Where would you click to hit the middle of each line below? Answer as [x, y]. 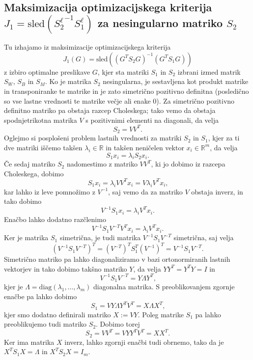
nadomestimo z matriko [102, 164]
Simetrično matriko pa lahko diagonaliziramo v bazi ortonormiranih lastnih [117, 259]
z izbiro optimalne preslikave [47, 71]
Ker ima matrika [29, 342]
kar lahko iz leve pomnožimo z [50, 191]
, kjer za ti [224, 138]
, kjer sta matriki [123, 71]
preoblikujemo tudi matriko [45, 324]
